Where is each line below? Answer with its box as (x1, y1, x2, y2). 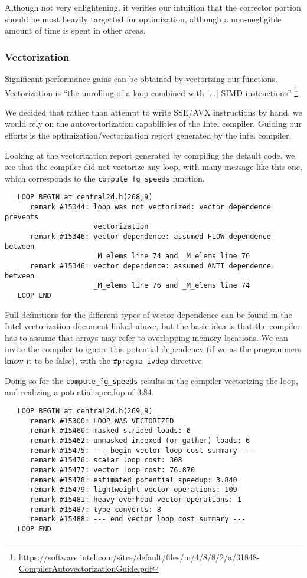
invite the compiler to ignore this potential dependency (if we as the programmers (5, 343, 302, 355)
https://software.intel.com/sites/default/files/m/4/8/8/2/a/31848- (18, 550, 260, 563)
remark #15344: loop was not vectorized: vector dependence (30, 203, 272, 212)
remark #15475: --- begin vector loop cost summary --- (30, 446, 254, 455)
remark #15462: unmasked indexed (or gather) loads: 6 (30, 436, 250, 445)
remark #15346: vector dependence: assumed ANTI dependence (30, 262, 272, 271)
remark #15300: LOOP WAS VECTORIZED (30, 416, 174, 425)
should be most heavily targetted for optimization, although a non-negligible (5, 12, 282, 25)
